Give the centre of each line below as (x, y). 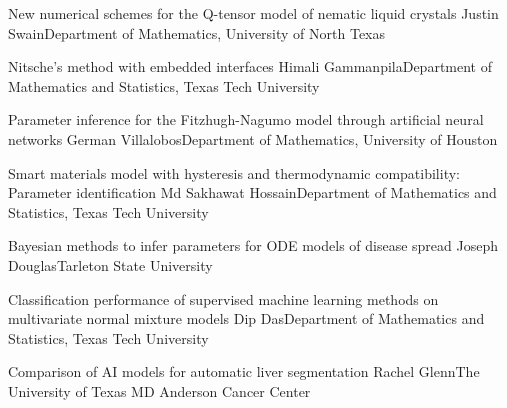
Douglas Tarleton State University (110, 264)
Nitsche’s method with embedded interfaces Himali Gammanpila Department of (250, 66)
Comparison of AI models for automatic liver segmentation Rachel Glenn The (244, 371)
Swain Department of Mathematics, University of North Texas (197, 32)
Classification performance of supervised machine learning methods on (223, 298)
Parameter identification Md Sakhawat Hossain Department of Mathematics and (252, 192)
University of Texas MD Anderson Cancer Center (159, 390)
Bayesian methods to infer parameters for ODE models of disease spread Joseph (253, 245)
